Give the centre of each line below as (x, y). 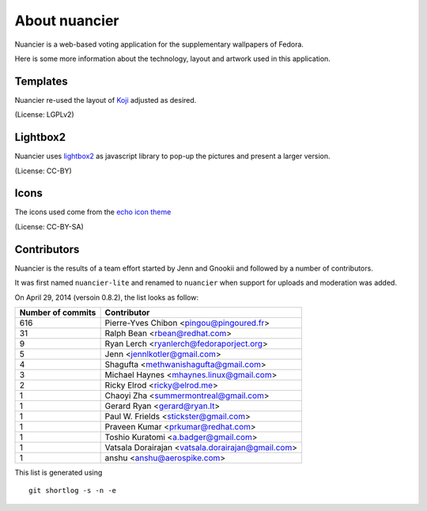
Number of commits (58, 312)
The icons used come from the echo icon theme (93, 212)
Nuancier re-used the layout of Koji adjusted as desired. (106, 100)
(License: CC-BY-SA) (49, 226)
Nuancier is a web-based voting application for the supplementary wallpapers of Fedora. (159, 44)
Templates (41, 81)
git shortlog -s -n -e (73, 491)
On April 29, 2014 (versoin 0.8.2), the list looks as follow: (107, 297)
